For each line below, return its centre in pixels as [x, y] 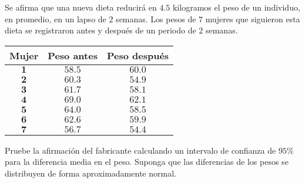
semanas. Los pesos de [156, 18]
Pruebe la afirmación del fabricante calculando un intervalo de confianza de [140, 150]
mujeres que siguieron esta [253, 18]
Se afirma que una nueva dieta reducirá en [81, 7]
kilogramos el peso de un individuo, [236, 7]
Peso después [138, 55]
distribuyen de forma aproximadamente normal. [91, 173]
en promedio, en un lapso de [56, 18]
